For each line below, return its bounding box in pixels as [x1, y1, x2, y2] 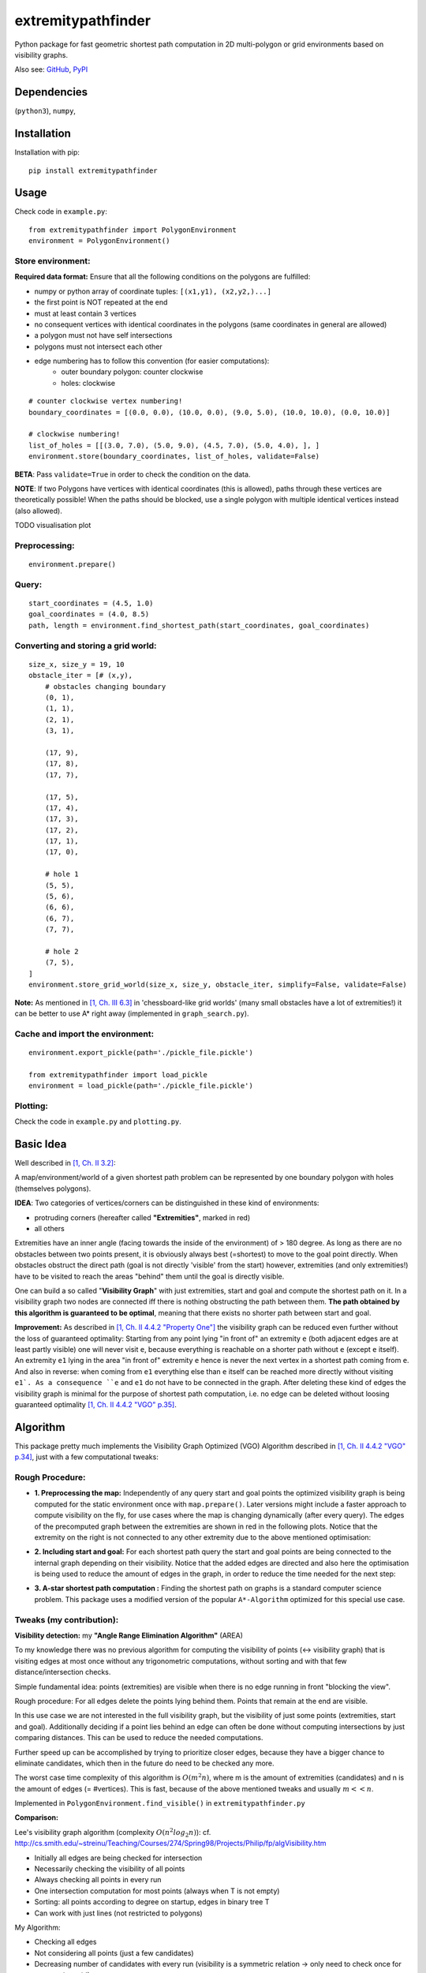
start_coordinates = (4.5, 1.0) [28, 599, 154, 608]
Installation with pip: [14, 148, 80, 157]
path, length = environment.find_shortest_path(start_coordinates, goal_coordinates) [28, 620, 370, 630]
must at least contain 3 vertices [34, 309, 137, 318]
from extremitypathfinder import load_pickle [28, 1070, 208, 1079]
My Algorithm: [14, 1922, 61, 1932]
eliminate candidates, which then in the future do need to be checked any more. [14, 1758, 275, 1768]
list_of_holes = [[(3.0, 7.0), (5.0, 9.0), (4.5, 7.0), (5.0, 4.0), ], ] [28, 440, 320, 450]
